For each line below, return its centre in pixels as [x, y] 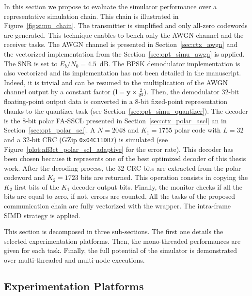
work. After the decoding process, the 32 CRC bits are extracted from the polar [123, 168]
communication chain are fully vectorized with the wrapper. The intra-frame [118, 206]
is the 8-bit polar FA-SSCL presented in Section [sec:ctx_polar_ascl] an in [115, 120]
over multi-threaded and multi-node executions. [74, 260]
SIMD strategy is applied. [42, 215]
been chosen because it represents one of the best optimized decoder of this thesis [125, 158]
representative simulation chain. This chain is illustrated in [91, 16]
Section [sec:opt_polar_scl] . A [50, 130]
